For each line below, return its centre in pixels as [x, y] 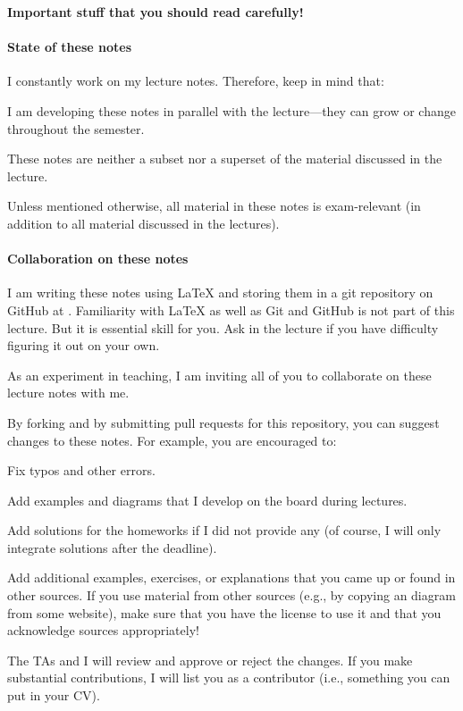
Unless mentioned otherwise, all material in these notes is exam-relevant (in [214, 206]
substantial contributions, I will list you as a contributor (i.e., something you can [229, 678]
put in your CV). [54, 695]
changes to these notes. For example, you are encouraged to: [172, 440]
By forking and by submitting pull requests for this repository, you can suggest [223, 422]
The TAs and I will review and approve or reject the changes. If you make [210, 660]
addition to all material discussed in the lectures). [143, 223]
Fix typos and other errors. [81, 470]
